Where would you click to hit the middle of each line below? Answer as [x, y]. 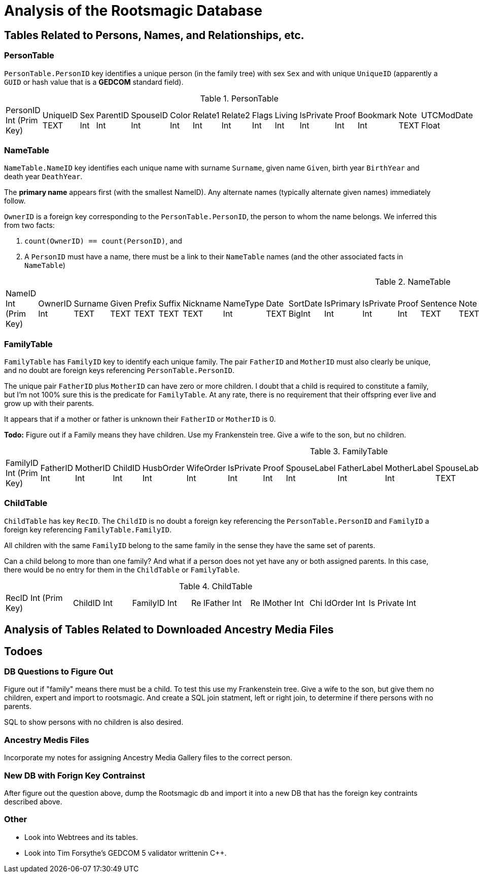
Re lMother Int [277, 603]
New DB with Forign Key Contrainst [75, 775]
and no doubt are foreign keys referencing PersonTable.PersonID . [119, 370]
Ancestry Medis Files [47, 740]
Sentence [439, 304]
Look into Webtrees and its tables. [81, 837]
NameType [244, 304]
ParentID [113, 115]
